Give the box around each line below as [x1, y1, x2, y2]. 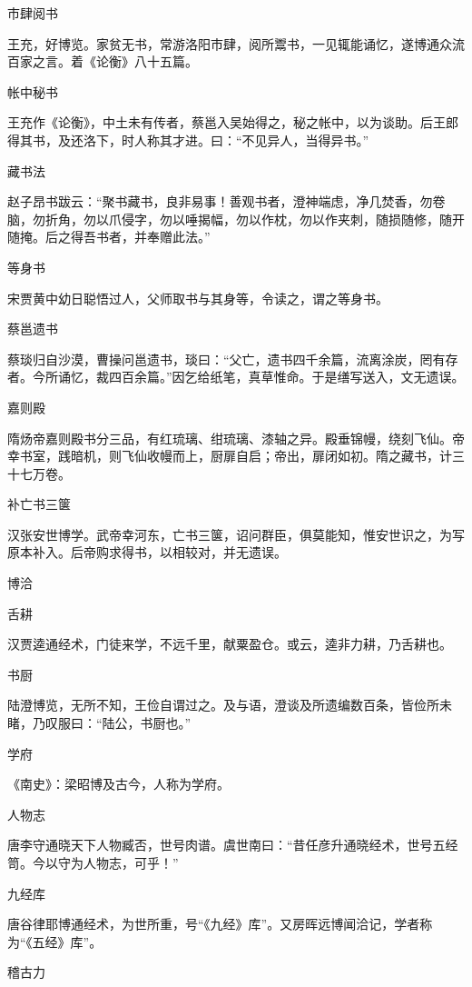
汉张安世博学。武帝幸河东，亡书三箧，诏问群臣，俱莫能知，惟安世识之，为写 [7, 524, 465, 543]
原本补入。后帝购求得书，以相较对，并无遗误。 [7, 543, 287, 562]
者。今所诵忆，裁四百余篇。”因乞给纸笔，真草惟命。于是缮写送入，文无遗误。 [7, 367, 465, 386]
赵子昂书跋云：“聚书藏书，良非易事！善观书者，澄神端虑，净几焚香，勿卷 [7, 192, 446, 211]
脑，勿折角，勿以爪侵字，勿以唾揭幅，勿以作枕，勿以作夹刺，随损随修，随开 [7, 209, 465, 228]
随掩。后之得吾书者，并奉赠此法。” [7, 227, 211, 246]
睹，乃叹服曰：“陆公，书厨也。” [7, 713, 192, 733]
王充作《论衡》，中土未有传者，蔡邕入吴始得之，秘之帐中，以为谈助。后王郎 [7, 113, 458, 132]
